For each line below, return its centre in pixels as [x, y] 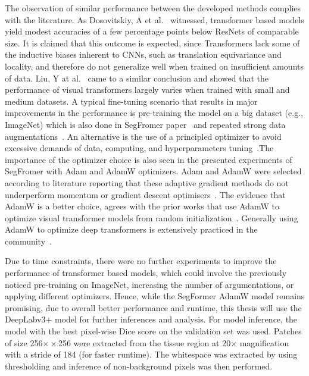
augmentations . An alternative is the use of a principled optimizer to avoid [143, 136]
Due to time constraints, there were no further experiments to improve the [141, 261]
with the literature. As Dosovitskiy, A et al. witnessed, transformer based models [154, 19]
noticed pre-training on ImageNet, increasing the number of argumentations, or [149, 284]
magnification [264, 342]
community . [28, 241]
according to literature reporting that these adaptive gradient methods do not [147, 182]
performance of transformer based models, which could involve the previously [146, 273]
